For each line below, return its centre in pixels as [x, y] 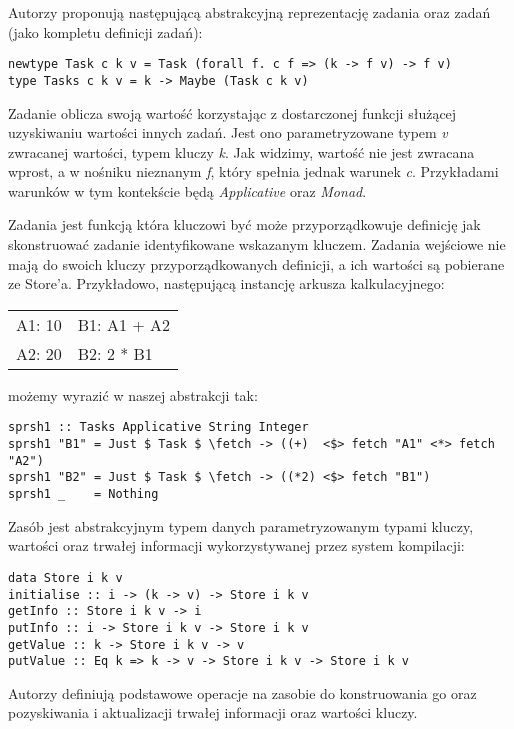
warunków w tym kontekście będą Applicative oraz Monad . [187, 190]
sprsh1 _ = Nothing [83, 494]
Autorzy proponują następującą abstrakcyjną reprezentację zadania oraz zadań [249, 12]
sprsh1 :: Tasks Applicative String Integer [158, 427]
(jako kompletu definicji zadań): [105, 31]
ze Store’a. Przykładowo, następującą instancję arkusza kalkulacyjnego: [226, 283]
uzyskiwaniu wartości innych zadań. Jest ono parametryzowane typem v [228, 132]
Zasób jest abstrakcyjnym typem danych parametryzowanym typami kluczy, [241, 525]
